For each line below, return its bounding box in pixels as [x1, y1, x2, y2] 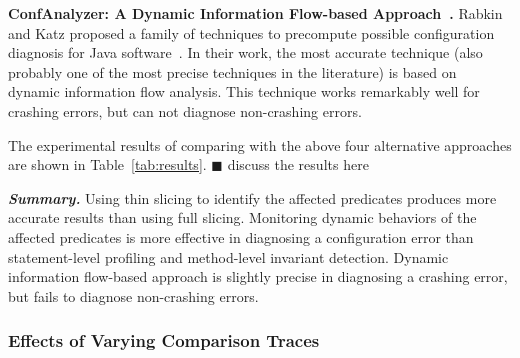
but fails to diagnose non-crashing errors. [8, 285, 259, 306]
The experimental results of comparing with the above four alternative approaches [8, 134, 512, 155]
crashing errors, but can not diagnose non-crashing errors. [8, 100, 362, 121]
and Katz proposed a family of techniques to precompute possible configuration [8, 22, 495, 43]
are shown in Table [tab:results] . [8, 154, 207, 175]
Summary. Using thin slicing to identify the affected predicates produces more [8, 187, 497, 208]
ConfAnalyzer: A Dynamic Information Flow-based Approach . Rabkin [8, 3, 503, 23]
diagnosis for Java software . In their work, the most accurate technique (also [8, 42, 483, 63]
